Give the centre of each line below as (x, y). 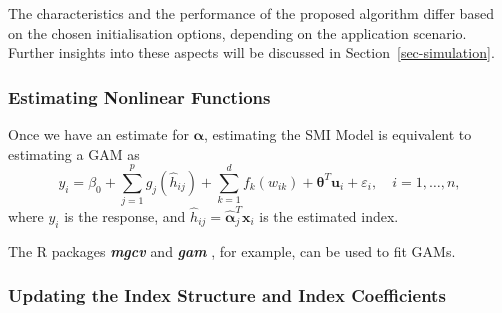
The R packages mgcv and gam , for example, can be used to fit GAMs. (232, 250)
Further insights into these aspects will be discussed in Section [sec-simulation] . (251, 52)
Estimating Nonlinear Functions (139, 96)
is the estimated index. (329, 216)
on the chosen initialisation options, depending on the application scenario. (237, 32)
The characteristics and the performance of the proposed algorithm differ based (251, 13)
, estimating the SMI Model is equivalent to (337, 134)
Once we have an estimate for (98, 134)
